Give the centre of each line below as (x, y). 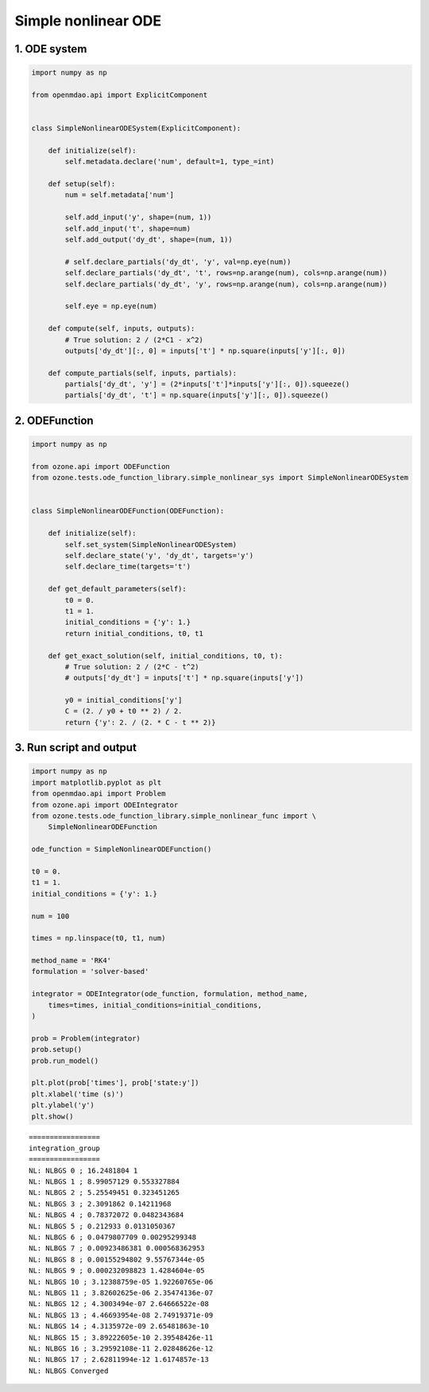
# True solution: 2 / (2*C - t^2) (132, 667)
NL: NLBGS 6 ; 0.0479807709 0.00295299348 (113, 1237)
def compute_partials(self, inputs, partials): (143, 373)
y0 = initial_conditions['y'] (124, 700)
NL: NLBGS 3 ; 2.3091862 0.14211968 (100, 1204)
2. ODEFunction (54, 420)
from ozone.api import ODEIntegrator (105, 805)
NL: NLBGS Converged (69, 1371)
